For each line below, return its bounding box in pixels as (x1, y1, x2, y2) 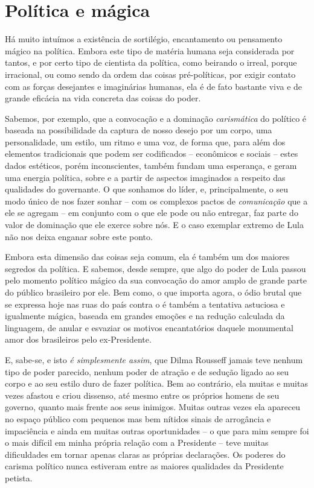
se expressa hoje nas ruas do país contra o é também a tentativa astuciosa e (5, 297, 285, 310)
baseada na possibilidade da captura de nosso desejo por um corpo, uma (5, 124, 272, 136)
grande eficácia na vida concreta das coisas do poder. (5, 92, 201, 104)
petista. (5, 471, 33, 484)
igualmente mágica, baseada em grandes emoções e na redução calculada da (5, 309, 285, 322)
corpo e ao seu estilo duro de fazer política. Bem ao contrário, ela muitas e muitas (5, 377, 308, 390)
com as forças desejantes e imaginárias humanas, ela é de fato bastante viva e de (5, 80, 303, 92)
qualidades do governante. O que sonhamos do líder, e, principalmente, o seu (5, 183, 289, 195)
